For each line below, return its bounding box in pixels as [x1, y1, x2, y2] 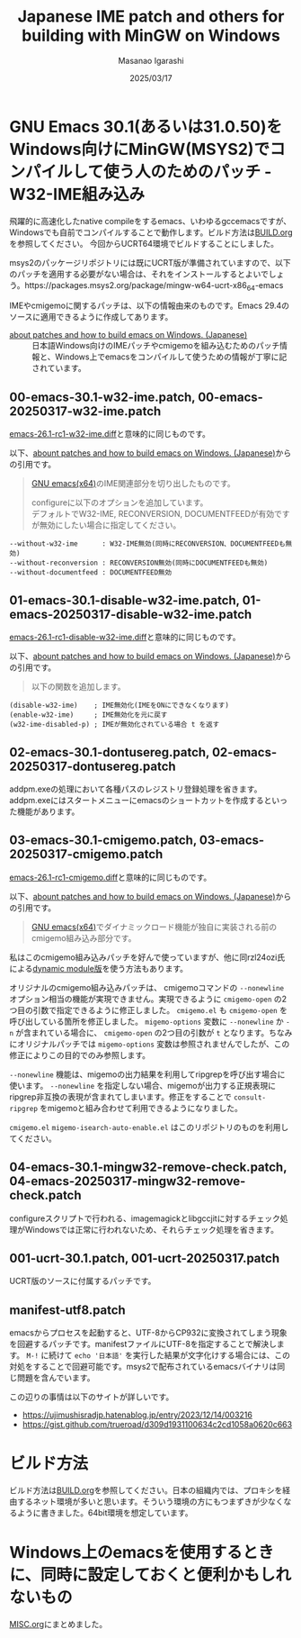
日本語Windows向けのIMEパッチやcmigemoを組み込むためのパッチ [31, 340, 280, 351]
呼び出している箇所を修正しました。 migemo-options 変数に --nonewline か [9, 1016, 285, 1027]
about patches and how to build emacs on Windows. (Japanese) [9, 330, 248, 340]
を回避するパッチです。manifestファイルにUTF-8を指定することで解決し [9, 1339, 277, 1350]
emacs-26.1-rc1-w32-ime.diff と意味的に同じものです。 [9, 429, 211, 439]
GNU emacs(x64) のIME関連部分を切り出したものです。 [31, 478, 235, 489]
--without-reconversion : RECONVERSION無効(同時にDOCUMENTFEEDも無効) [9, 558, 269, 568]
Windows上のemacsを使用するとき [9, 1543, 274, 1563]
